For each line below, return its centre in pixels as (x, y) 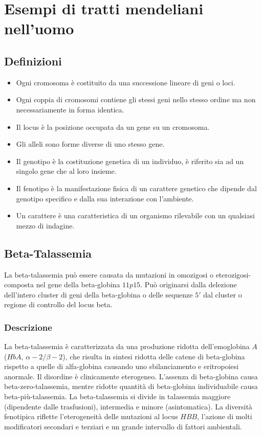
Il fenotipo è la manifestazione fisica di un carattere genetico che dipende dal (136, 188)
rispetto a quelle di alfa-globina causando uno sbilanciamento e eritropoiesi (122, 366)
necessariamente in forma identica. (70, 109)
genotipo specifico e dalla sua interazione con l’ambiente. (105, 198)
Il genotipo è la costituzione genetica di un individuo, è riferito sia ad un (130, 161)
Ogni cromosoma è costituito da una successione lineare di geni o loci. (126, 82)
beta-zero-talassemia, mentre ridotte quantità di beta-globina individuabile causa (131, 386)
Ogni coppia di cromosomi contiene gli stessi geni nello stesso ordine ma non (136, 99)
